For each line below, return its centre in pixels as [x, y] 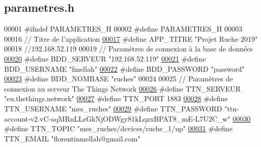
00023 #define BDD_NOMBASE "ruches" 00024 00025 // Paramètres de [119, 79]
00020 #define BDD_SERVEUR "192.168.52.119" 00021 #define [105, 58]
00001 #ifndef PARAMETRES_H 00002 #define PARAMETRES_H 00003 [123, 29]
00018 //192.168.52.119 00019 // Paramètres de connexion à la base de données [128, 49]
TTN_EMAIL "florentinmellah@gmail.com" [72, 138]
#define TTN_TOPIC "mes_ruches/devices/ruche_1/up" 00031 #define [118, 128]
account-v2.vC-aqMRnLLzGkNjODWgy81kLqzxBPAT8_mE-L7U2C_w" [117, 118]
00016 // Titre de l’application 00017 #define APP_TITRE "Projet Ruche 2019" [131, 38]
